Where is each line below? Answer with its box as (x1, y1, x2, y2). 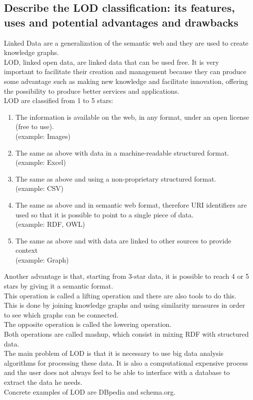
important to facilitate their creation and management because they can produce (4, 66, 247, 77)
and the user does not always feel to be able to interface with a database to (4, 367, 230, 377)
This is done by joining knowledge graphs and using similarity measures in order (4, 300, 245, 310)
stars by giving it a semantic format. (4, 281, 114, 291)
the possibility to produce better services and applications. (4, 85, 180, 96)
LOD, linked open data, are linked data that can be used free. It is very (4, 56, 219, 67)
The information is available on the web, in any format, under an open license (15, 111, 249, 122)
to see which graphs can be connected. (4, 309, 119, 320)
